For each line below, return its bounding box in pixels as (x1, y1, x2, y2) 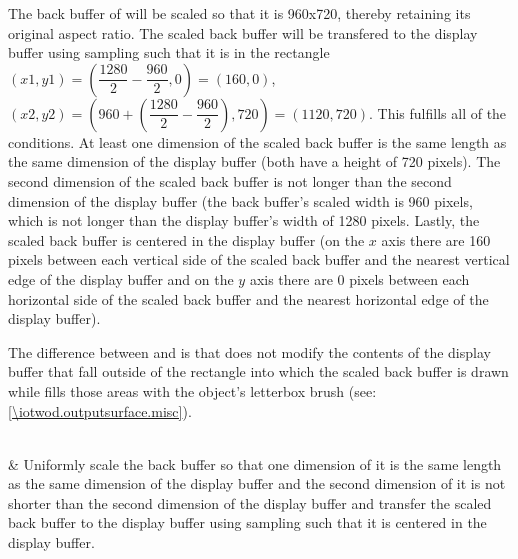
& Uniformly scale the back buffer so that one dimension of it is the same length (8, 453, 502, 474)
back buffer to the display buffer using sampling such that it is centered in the (8, 512, 487, 533)
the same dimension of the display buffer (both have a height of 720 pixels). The (8, 151, 501, 172)
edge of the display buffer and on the (8, 268, 234, 289)
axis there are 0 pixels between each (249, 268, 470, 289)
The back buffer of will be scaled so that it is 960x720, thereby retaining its (8, 3, 471, 23)
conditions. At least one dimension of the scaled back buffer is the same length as (8, 131, 507, 152)
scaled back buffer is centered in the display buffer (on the (8, 229, 365, 250)
